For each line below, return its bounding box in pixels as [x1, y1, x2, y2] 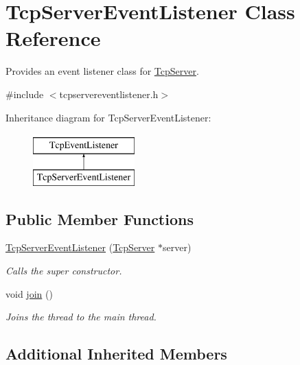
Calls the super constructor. [5, 263, 122, 278]
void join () [5, 286, 53, 301]
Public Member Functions [5, 208, 194, 229]
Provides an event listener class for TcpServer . [5, 64, 199, 78]
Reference [5, 24, 101, 52]
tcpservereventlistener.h [59, 86, 159, 101]
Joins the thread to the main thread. [5, 309, 157, 324]
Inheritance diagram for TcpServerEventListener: [5, 110, 211, 124]
